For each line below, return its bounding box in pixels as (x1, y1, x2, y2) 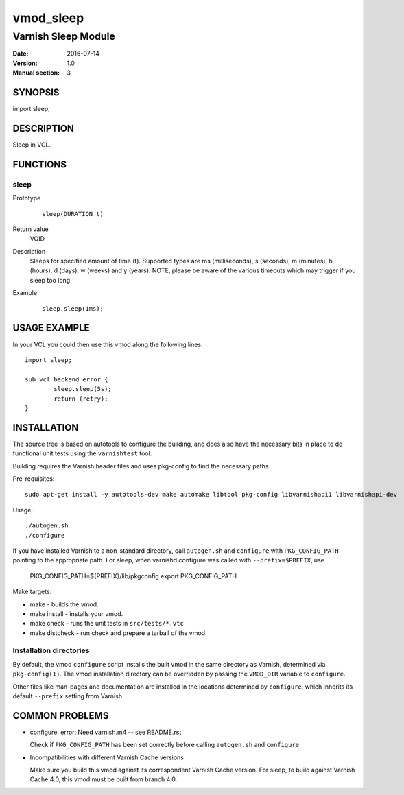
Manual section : (12, 69, 60, 77)
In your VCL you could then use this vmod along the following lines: (12, 340, 203, 348)
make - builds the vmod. (29, 600, 99, 608)
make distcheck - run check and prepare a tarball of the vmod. (29, 628, 207, 637)
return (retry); (54, 394, 108, 403)
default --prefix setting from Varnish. (12, 691, 124, 700)
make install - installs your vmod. (29, 609, 123, 617)
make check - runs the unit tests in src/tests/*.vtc (29, 619, 185, 628)
